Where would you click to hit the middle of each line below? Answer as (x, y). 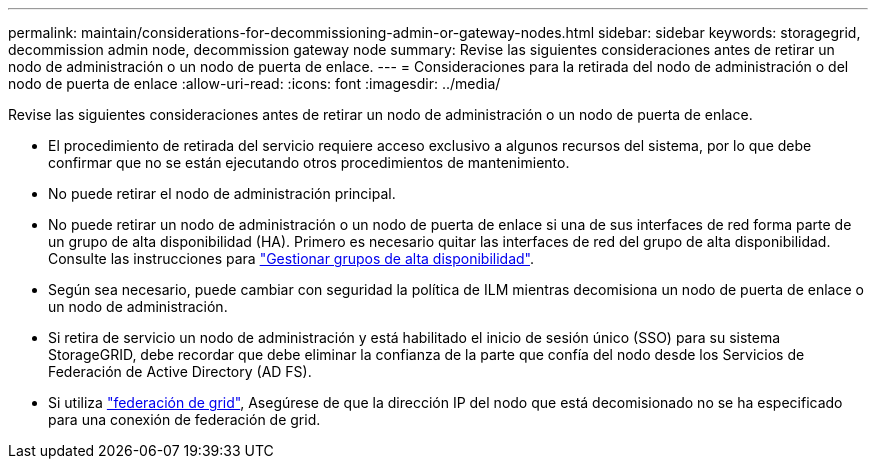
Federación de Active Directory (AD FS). (180, 371)
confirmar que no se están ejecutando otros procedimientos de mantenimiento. (309, 162)
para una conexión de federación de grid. (184, 419)
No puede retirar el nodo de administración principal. (222, 193)
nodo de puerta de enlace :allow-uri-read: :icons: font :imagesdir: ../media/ (254, 83)
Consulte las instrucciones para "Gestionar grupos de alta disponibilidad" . (291, 258)
